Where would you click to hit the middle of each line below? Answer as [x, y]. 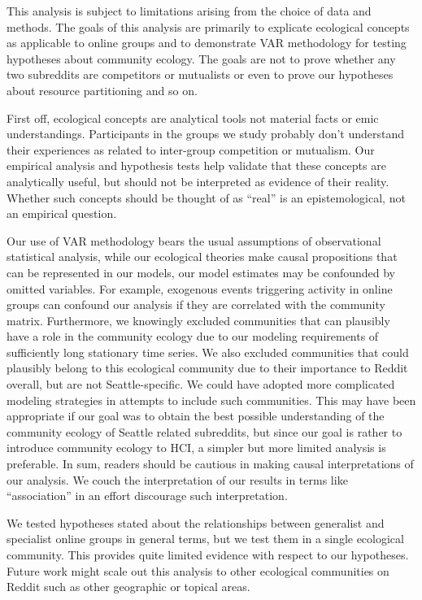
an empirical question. [62, 213]
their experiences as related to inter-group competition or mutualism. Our [191, 149]
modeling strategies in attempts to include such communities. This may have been [211, 400]
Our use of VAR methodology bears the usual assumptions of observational [194, 240]
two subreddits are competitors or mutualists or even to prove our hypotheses [200, 74]
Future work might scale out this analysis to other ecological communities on [198, 570]
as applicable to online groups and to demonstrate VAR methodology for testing [207, 43]
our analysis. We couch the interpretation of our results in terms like [177, 479]
